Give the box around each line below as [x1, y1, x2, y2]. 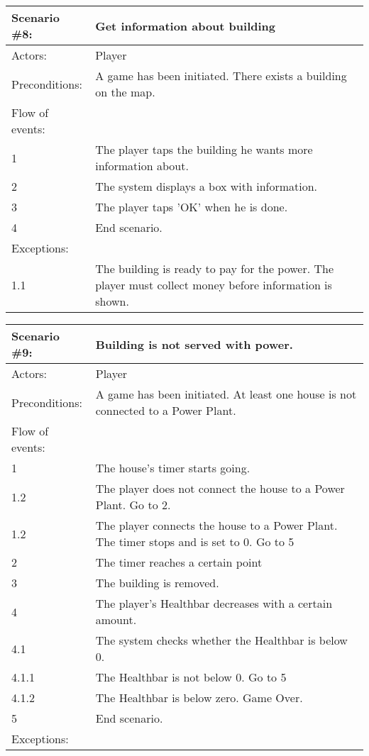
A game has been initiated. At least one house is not [95, 386, 357, 402]
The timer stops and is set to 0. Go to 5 [95, 533, 294, 550]
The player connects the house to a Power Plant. [95, 517, 338, 533]
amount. [95, 611, 137, 628]
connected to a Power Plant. [95, 402, 236, 418]
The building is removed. [95, 574, 219, 591]
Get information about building [95, 17, 275, 34]
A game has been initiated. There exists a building [95, 67, 347, 84]
